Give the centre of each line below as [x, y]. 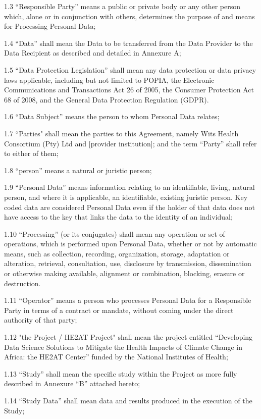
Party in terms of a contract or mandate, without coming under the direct [119, 310]
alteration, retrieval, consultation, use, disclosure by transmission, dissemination [128, 263]
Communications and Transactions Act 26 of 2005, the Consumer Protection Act [129, 90]
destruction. [22, 283]
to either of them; [31, 153]
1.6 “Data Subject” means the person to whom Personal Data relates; [112, 116]
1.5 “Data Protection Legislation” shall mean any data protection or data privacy [130, 69]
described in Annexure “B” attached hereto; [72, 383]
